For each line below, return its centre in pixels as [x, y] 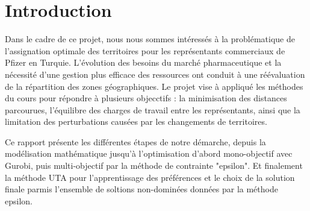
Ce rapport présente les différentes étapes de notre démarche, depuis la [135, 141]
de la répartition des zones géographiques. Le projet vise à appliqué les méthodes [154, 86]
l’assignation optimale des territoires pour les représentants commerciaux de [145, 50]
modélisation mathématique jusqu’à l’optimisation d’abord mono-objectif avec [149, 153]
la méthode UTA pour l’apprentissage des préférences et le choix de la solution [150, 177]
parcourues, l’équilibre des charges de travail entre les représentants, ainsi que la [153, 109]
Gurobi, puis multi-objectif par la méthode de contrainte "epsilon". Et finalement [154, 165]
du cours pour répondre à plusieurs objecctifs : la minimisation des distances [146, 98]
